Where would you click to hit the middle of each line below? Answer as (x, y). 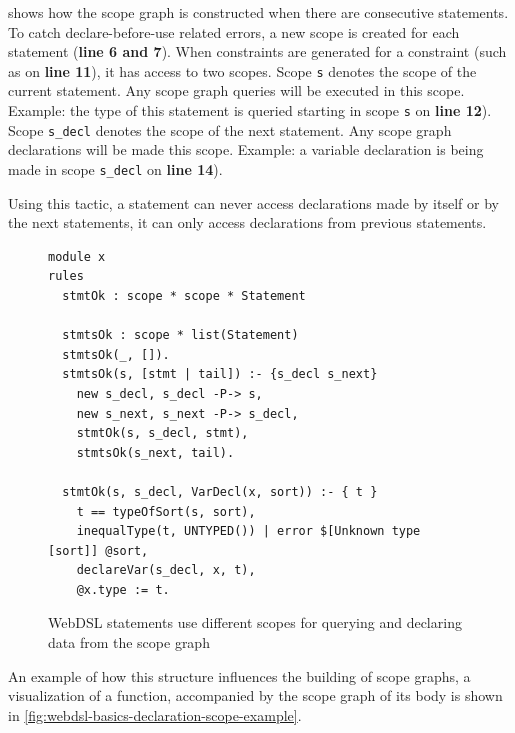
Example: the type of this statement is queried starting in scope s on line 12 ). (250, 110)
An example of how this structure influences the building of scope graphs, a (239, 675)
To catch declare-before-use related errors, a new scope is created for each (234, 31)
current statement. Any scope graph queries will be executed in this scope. (236, 90)
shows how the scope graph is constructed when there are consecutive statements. (258, 12)
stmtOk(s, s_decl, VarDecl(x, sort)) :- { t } (220, 491)
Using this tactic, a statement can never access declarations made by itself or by (253, 202)
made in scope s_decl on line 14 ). (115, 168)
